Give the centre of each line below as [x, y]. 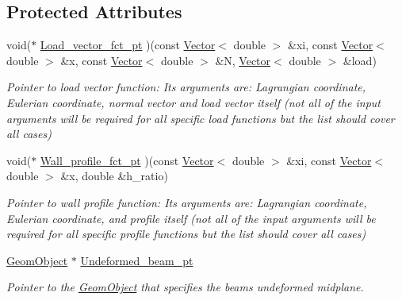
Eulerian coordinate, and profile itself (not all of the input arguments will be [191, 218]
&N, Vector [243, 60]
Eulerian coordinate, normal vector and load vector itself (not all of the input [194, 102]
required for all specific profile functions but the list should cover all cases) [186, 234]
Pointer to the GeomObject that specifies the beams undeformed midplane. [185, 287]
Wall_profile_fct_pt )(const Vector [127, 160]
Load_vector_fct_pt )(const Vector [128, 45]
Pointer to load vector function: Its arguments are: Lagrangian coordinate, [186, 87]
